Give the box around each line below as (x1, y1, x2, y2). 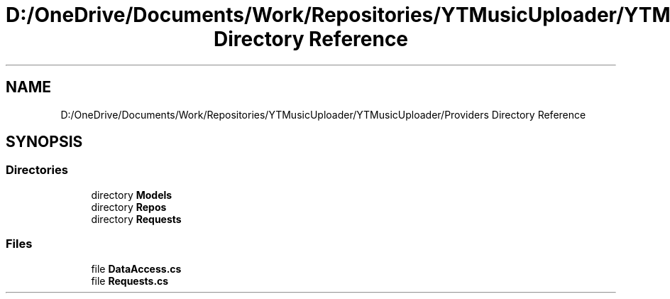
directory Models (91, 188, 172, 201)
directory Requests (91, 212, 182, 225)
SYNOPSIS (6, 133, 83, 151)
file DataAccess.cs (91, 262, 182, 275)
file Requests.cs (91, 274, 169, 287)
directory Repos (91, 200, 167, 213)
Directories (6, 163, 68, 178)
